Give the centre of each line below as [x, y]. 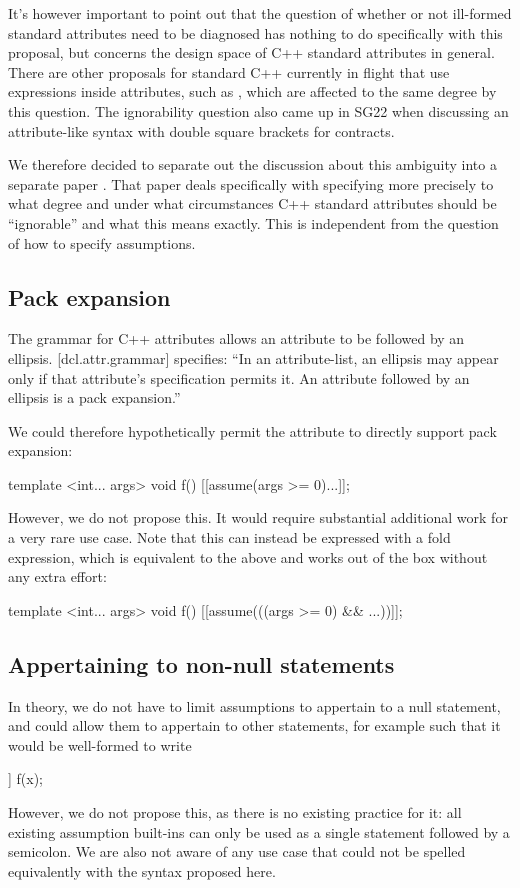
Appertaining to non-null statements [201, 663]
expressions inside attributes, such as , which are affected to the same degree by [252, 91]
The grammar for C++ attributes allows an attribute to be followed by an [236, 338]
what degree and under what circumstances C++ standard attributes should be [252, 203]
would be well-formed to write [100, 744]
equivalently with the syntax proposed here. [142, 870]
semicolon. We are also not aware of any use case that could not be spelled [237, 851]
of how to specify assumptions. [102, 242]
